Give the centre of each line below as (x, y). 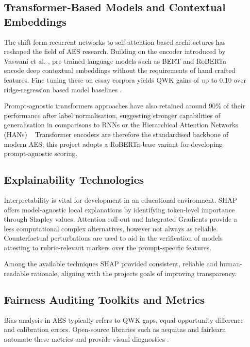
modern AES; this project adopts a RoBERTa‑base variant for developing (113, 144)
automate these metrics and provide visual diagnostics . (86, 339)
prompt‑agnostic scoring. (41, 153)
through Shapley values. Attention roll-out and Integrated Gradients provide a (121, 219)
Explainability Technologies (74, 180)
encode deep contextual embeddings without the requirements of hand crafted (120, 70)
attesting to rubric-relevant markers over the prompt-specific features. (108, 247)
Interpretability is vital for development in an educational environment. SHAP (121, 200)
